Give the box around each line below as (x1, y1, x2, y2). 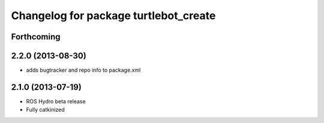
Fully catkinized (26, 106, 65, 113)
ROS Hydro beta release (26, 97, 86, 104)
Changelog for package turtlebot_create (11, 9, 216, 22)
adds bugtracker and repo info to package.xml (26, 66, 141, 74)
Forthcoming (11, 32, 61, 42)
